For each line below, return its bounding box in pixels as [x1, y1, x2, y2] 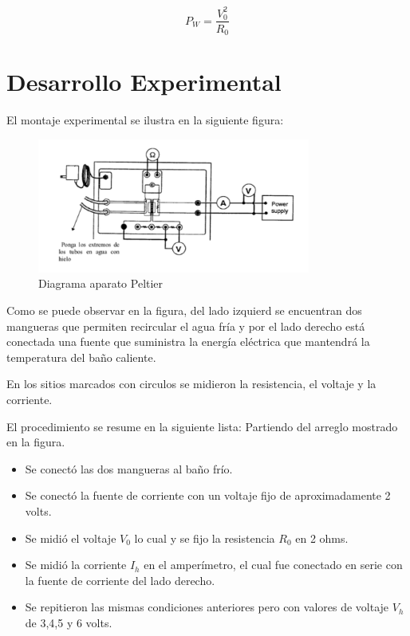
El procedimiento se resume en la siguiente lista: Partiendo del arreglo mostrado [6, 418, 398, 434]
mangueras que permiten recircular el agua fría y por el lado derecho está [6, 317, 365, 334]
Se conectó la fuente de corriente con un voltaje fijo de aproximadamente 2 [25, 487, 391, 504]
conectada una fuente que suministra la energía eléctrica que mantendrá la [6, 333, 370, 350]
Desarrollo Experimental [6, 65, 282, 98]
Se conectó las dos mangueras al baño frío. [25, 460, 233, 477]
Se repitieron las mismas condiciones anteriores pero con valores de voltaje [25, 599, 389, 615]
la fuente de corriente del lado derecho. [25, 571, 215, 588]
